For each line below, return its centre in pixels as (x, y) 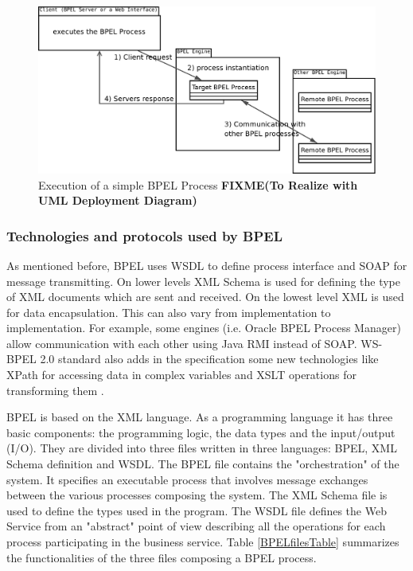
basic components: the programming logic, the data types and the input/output (201, 432)
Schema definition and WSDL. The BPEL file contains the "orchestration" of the (203, 464)
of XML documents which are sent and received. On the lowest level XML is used (205, 297)
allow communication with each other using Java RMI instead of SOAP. (182, 343)
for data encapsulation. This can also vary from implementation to (169, 312)
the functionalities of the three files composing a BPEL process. (162, 557)
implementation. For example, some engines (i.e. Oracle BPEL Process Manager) (204, 328)
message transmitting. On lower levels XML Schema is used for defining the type (204, 281)
